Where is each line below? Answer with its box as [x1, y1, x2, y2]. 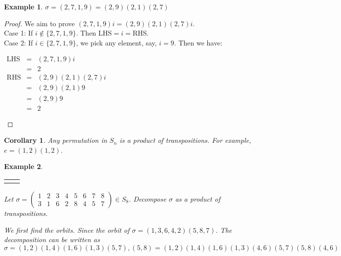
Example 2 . [4, 161, 43, 171]
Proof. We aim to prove [4, 18, 75, 28]
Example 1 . [4, 1, 43, 11]
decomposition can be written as [4, 234, 100, 245]
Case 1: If [4, 28, 33, 38]
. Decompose [129, 193, 166, 204]
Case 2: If [4, 37, 33, 47]
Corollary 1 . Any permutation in [4, 135, 107, 145]
